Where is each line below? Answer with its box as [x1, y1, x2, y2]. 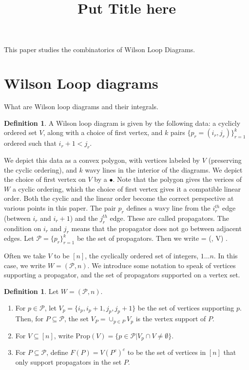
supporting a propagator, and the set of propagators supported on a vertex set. [4, 270, 240, 280]
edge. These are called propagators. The [110, 213, 229, 223]
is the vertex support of [135, 313, 206, 324]
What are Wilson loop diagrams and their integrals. [4, 101, 158, 112]
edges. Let [4, 233, 34, 243]
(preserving [208, 155, 242, 165]
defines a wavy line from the [126, 203, 211, 213]
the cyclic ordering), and [4, 164, 77, 175]
